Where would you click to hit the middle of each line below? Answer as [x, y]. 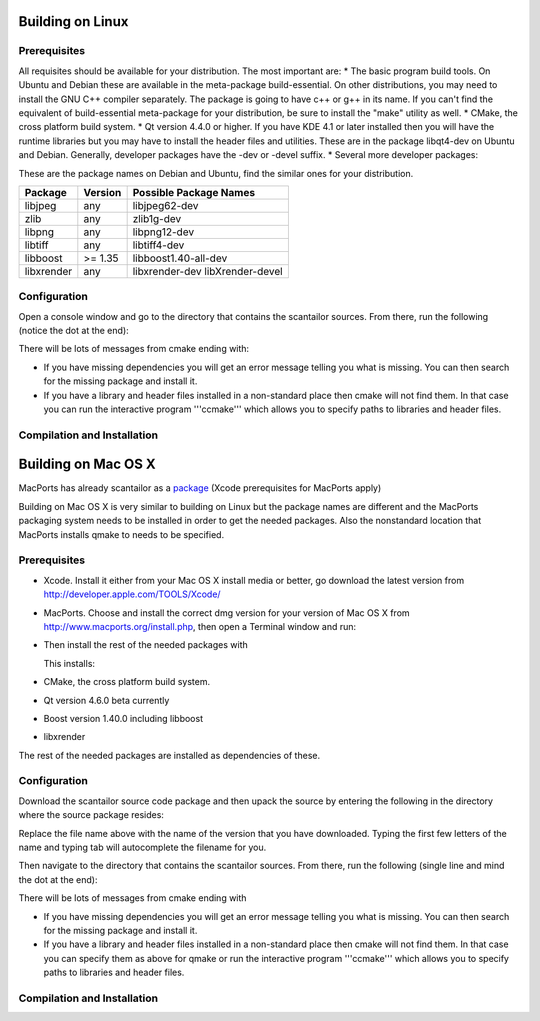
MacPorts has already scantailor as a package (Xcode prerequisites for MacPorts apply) [200, 488]
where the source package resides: [91, 815]
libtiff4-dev [158, 245]
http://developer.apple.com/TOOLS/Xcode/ [132, 594]
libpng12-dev [163, 232]
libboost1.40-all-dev [180, 258]
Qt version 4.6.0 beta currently [106, 700]
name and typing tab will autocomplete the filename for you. [142, 847]
